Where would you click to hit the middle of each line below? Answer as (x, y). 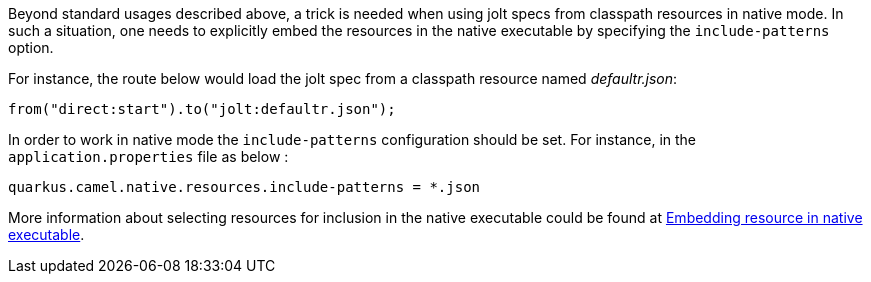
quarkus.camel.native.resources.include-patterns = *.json (244, 187)
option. (31, 47)
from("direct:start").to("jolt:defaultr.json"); (202, 109)
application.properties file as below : (148, 156)
